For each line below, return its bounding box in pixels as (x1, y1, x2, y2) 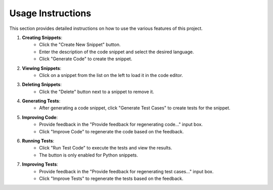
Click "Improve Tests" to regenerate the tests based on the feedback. (39, 175, 184, 181)
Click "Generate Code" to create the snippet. (39, 56, 132, 62)
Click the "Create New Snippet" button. (39, 42, 121, 48)
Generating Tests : (22, 98, 61, 104)
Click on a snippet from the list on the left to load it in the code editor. (39, 72, 183, 78)
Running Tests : (22, 138, 55, 144)
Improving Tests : (22, 161, 58, 167)
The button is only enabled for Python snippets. (39, 152, 139, 158)
